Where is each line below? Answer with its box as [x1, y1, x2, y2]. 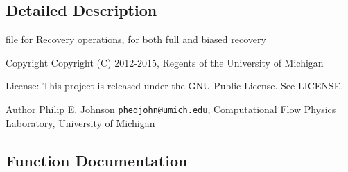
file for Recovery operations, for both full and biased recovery [6, 32, 266, 46]
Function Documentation [6, 149, 188, 171]
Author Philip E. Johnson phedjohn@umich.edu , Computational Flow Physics [6, 101, 336, 116]
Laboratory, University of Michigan [6, 115, 155, 130]
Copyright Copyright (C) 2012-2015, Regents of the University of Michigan [6, 55, 324, 69]
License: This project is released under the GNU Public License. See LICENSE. [6, 78, 344, 93]
